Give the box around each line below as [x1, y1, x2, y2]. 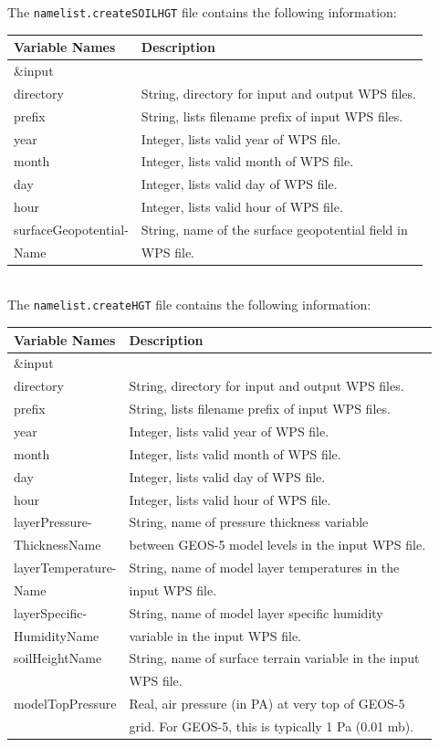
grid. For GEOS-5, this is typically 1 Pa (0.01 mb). [129, 716, 414, 735]
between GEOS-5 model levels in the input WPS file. [129, 535, 426, 554]
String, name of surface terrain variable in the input [129, 648, 420, 668]
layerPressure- [14, 512, 92, 531]
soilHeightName [14, 648, 102, 668]
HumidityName [14, 626, 99, 645]
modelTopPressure [14, 694, 117, 713]
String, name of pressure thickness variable [129, 512, 369, 531]
